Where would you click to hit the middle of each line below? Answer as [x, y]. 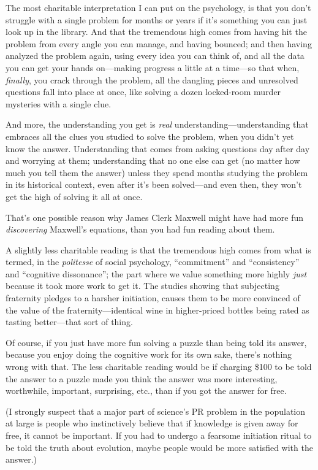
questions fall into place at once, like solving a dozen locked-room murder [143, 92]
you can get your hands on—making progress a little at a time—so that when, [153, 67]
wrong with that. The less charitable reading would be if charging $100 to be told [159, 367]
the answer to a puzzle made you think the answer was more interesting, [142, 378]
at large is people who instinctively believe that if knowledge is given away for [152, 423]
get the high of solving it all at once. [74, 196]
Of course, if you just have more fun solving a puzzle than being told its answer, [156, 342]
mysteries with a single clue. [59, 103]
